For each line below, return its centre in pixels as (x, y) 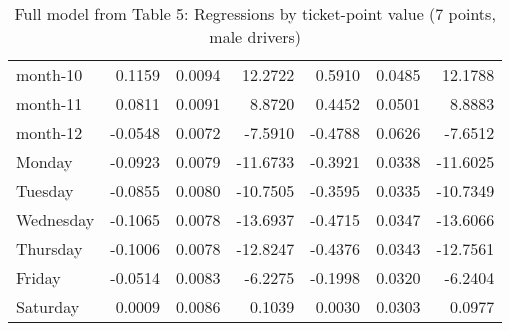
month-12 (49, 132)
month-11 (49, 103)
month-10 (49, 74)
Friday (38, 277)
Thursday (49, 248)
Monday (44, 161)
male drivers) (255, 36)
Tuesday (45, 190)
